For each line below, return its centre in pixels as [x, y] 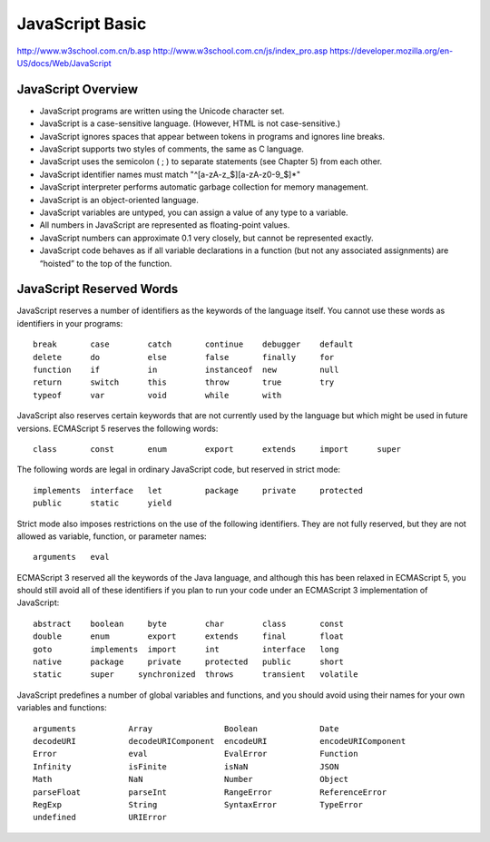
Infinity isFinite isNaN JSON [186, 766]
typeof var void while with [157, 395]
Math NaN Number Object [191, 779]
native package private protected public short [188, 662]
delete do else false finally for [184, 357]
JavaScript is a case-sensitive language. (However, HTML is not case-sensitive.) [190, 123]
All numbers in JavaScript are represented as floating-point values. [165, 225]
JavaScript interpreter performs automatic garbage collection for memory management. [204, 187]
